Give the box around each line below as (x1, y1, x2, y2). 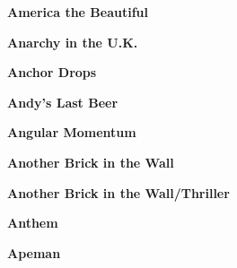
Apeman (7, 243, 61, 262)
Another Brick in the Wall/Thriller (7, 183, 230, 202)
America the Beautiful (7, 3, 148, 21)
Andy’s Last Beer (7, 92, 118, 111)
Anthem (7, 213, 58, 232)
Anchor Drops (7, 63, 97, 82)
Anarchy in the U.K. (7, 32, 138, 51)
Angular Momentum (7, 123, 136, 142)
